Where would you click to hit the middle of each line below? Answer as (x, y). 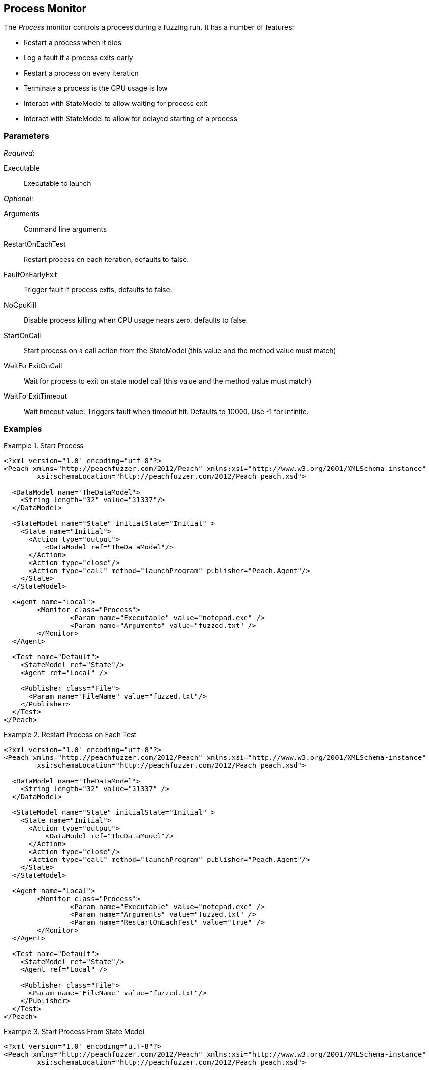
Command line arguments (65, 229)
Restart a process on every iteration (81, 73)
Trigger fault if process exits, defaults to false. (98, 290)
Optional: (19, 199)
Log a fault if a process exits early (78, 58)
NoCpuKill (20, 305)
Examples (23, 429)
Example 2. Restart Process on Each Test (70, 734)
